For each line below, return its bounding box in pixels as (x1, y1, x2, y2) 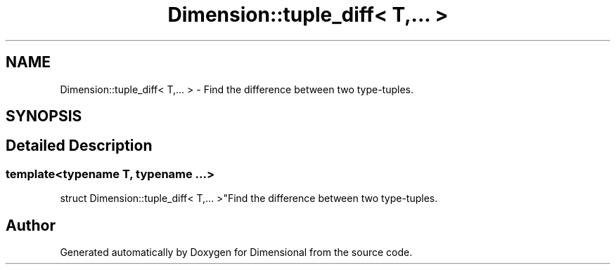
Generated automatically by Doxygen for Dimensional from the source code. (60, 246, 413, 259)
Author (6, 216, 56, 234)
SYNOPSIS (6, 107, 82, 126)
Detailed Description (6, 137, 153, 155)
